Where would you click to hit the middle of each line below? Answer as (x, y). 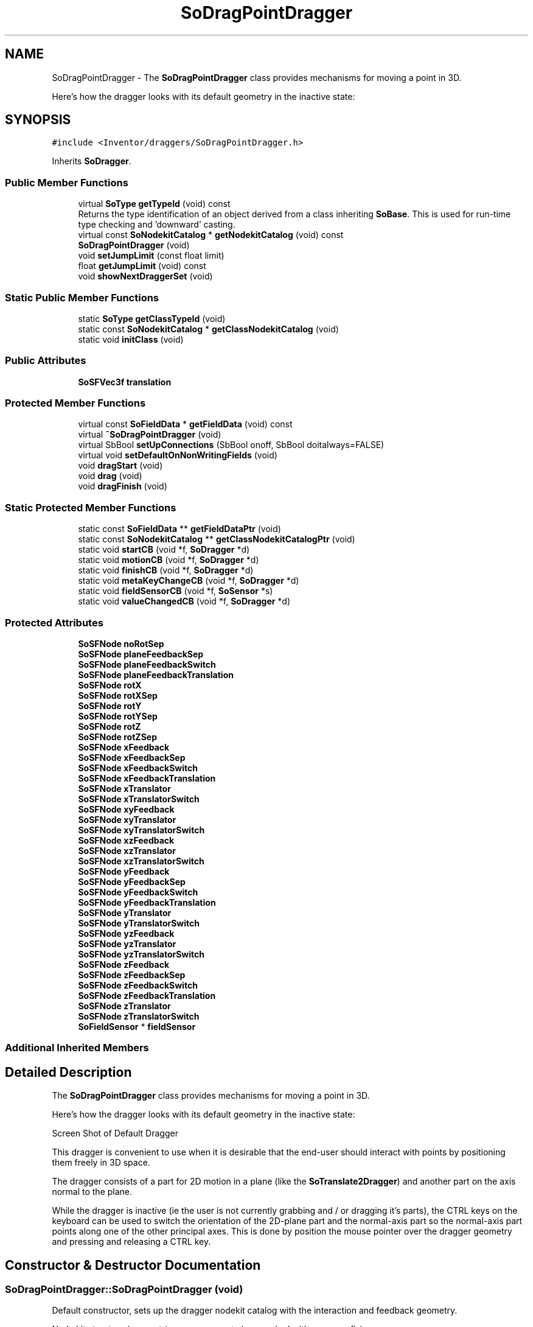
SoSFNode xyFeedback (126, 809)
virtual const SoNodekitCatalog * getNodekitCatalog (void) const (211, 235)
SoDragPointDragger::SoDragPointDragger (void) (124, 1289)
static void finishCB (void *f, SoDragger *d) (166, 570)
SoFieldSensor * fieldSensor (137, 1026)
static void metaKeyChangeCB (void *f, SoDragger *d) (189, 581)
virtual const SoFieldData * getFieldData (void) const (185, 424)
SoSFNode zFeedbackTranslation (147, 995)
